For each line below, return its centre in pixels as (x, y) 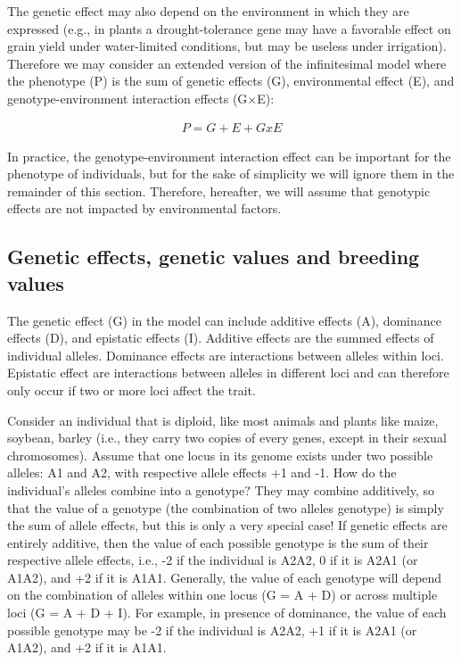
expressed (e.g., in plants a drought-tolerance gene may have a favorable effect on (229, 28)
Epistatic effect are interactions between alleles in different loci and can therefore (228, 373)
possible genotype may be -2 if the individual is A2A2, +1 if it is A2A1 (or (212, 630)
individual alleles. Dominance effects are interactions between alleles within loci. (226, 355)
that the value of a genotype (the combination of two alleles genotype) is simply (226, 507)
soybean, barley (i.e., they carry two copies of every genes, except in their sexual (227, 438)
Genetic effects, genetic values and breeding (214, 257)
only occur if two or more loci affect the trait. (132, 390)
